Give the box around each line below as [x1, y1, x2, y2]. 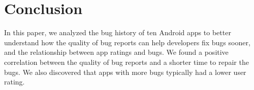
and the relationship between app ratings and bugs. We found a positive [4, 47, 229, 57]
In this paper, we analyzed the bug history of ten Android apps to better [4, 27, 231, 38]
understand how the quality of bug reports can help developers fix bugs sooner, [4, 37, 250, 47]
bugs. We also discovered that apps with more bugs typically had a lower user [4, 66, 246, 77]
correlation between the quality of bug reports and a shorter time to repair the [4, 56, 249, 67]
